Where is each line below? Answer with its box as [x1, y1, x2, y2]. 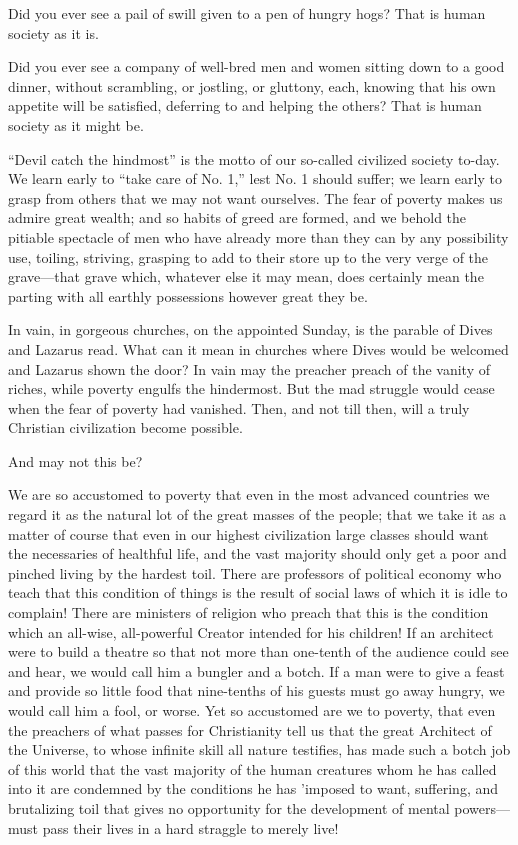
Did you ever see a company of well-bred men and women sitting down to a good [8, 56, 505, 77]
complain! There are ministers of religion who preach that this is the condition [8, 602, 489, 623]
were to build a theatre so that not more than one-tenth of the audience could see [8, 641, 509, 662]
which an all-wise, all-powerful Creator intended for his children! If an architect [8, 621, 494, 642]
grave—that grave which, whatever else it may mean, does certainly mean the [8, 266, 484, 287]
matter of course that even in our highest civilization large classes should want [8, 523, 489, 544]
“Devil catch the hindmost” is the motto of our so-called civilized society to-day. [8, 148, 500, 169]
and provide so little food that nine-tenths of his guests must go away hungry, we [8, 680, 505, 701]
